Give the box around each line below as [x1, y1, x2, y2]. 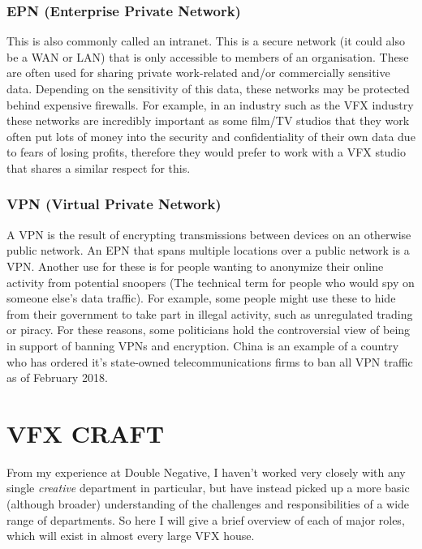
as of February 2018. [6, 369, 108, 386]
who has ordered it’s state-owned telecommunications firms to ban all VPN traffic [6, 353, 413, 370]
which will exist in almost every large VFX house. [6, 527, 255, 544]
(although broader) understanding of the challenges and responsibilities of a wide [6, 495, 410, 513]
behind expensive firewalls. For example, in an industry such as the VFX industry [6, 96, 414, 113]
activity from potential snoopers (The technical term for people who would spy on [6, 273, 415, 290]
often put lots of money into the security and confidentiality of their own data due [6, 127, 416, 144]
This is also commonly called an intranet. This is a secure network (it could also [6, 32, 405, 49]
